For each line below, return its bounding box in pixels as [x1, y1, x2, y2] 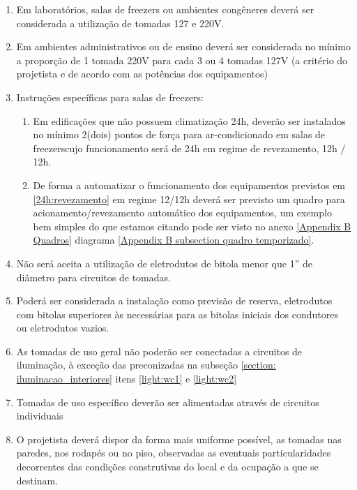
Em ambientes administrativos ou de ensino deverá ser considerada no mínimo [16, 39, 351, 54]
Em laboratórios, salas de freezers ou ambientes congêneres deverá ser [16, 2, 314, 16]
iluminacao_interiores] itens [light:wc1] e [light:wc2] [16, 371, 237, 386]
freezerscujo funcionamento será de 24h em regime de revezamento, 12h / [33, 140, 346, 155]
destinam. [16, 473, 58, 487]
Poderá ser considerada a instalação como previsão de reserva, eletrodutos [16, 293, 333, 308]
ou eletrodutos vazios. [16, 320, 109, 335]
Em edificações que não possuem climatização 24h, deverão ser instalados [33, 113, 346, 128]
